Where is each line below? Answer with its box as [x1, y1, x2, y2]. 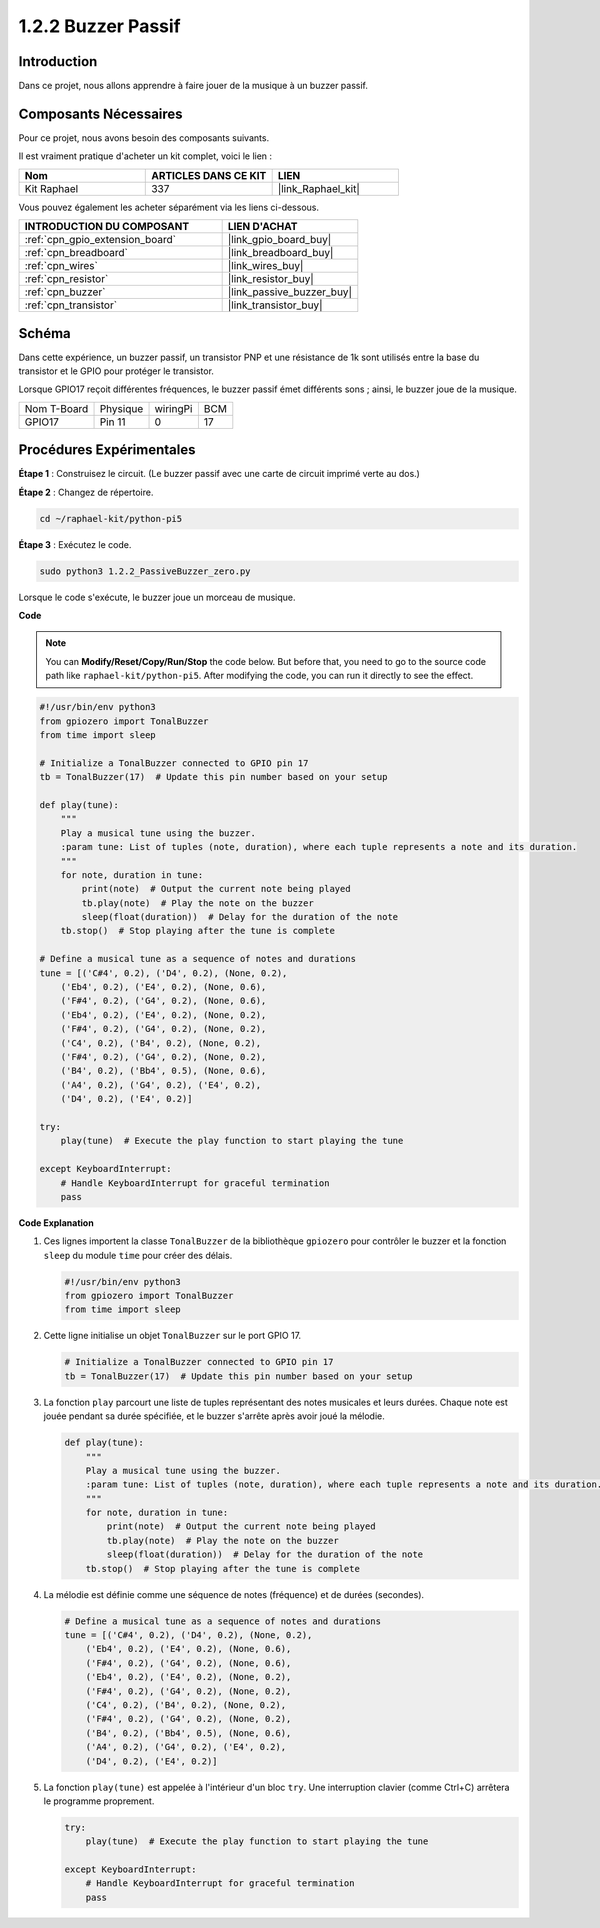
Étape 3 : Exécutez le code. [18, 538, 132, 550]
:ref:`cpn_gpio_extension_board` [24, 233, 177, 247]
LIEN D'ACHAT [227, 220, 298, 234]
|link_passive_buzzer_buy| [227, 285, 352, 299]
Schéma [18, 325, 72, 342]
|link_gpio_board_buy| [227, 233, 332, 247]
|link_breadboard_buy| [227, 246, 334, 260]
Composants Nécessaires [18, 105, 184, 122]
